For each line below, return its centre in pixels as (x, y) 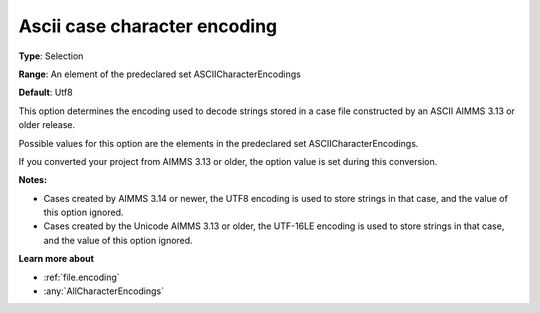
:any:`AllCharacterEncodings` (104, 291)
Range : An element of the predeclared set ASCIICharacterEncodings (160, 74)
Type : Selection (51, 56)
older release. (47, 125)
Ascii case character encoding (148, 26)
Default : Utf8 (46, 92)
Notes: (33, 180)
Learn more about (56, 259)
